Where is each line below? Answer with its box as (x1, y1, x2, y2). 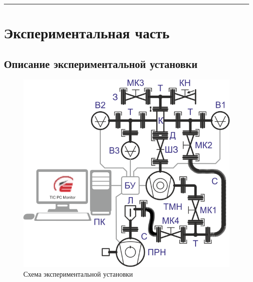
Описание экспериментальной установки (4, 56, 198, 71)
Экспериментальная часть (4, 23, 170, 43)
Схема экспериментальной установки (23, 268, 133, 279)
